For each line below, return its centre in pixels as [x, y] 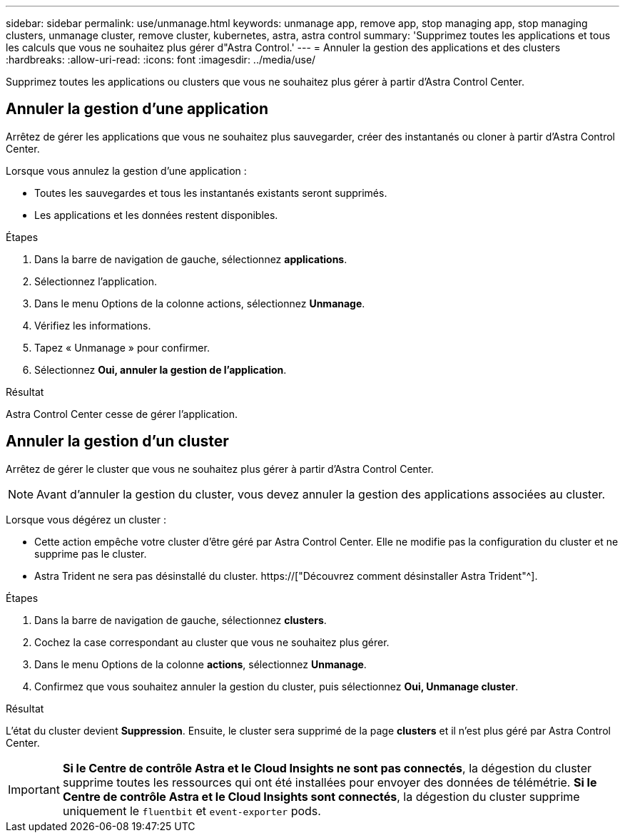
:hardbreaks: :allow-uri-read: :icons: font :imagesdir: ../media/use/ [161, 60]
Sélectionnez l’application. [96, 281]
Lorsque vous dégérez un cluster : [86, 519]
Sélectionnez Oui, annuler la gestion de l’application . [161, 369]
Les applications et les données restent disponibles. [156, 215]
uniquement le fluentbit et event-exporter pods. [192, 811]
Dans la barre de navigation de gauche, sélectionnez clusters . [181, 620]
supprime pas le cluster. [91, 553]
